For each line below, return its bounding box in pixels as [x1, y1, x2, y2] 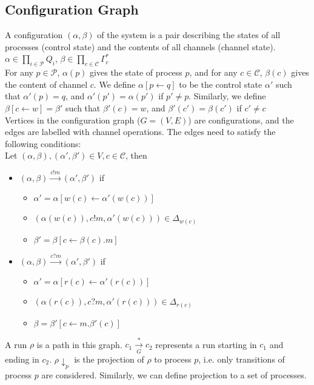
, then [125, 149, 147, 162]
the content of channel [5, 77, 88, 90]
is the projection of [74, 352, 144, 365]
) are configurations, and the [188, 113, 294, 126]
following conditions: [5, 137, 81, 150]
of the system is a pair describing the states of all [97, 28, 281, 41]
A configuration [5, 28, 63, 41]
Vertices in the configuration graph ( [5, 113, 141, 126]
